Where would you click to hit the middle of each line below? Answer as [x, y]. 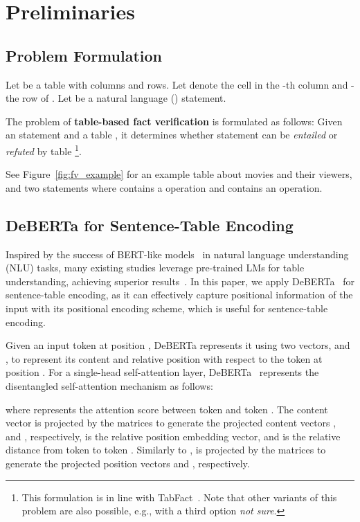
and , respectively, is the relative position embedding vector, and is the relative [173, 436]
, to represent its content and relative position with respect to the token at [164, 358]
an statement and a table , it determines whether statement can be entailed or [172, 135]
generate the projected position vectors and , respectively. [128, 463]
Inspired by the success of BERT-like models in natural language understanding [177, 254]
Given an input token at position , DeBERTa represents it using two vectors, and [178, 345]
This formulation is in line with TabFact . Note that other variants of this [179, 497]
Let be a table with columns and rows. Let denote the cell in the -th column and [177, 84]
